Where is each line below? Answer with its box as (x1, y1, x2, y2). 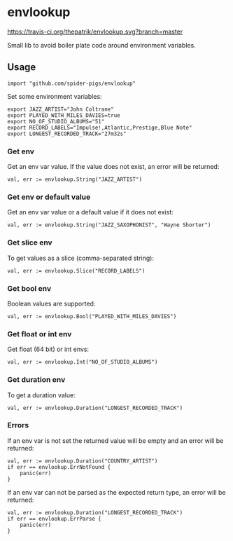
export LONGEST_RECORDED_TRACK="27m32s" (7, 130, 127, 137)
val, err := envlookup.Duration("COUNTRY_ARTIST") (7, 457, 158, 465)
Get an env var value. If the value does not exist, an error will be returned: (7, 163, 220, 171)
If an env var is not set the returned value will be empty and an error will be (7, 436, 224, 445)
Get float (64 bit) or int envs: (7, 345, 90, 354)
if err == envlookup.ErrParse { (7, 515, 101, 522)
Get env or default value (7, 192, 91, 202)
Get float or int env (7, 329, 72, 338)
